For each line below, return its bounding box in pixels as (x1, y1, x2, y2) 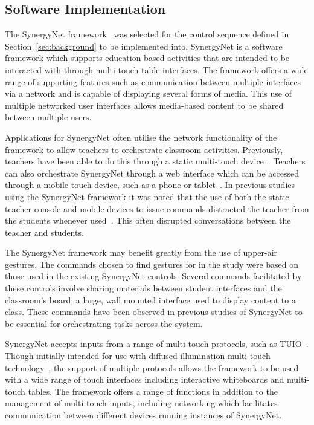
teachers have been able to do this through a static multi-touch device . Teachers (5, 155, 306, 167)
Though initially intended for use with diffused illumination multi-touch (5, 349, 271, 362)
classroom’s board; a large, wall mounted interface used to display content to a (5, 293, 296, 306)
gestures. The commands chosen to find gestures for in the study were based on (5, 258, 299, 270)
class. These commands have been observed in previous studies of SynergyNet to (5, 305, 303, 318)
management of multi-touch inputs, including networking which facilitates (5, 397, 278, 409)
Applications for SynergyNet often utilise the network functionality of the (5, 131, 277, 143)
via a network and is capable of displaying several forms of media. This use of (5, 87, 292, 100)
